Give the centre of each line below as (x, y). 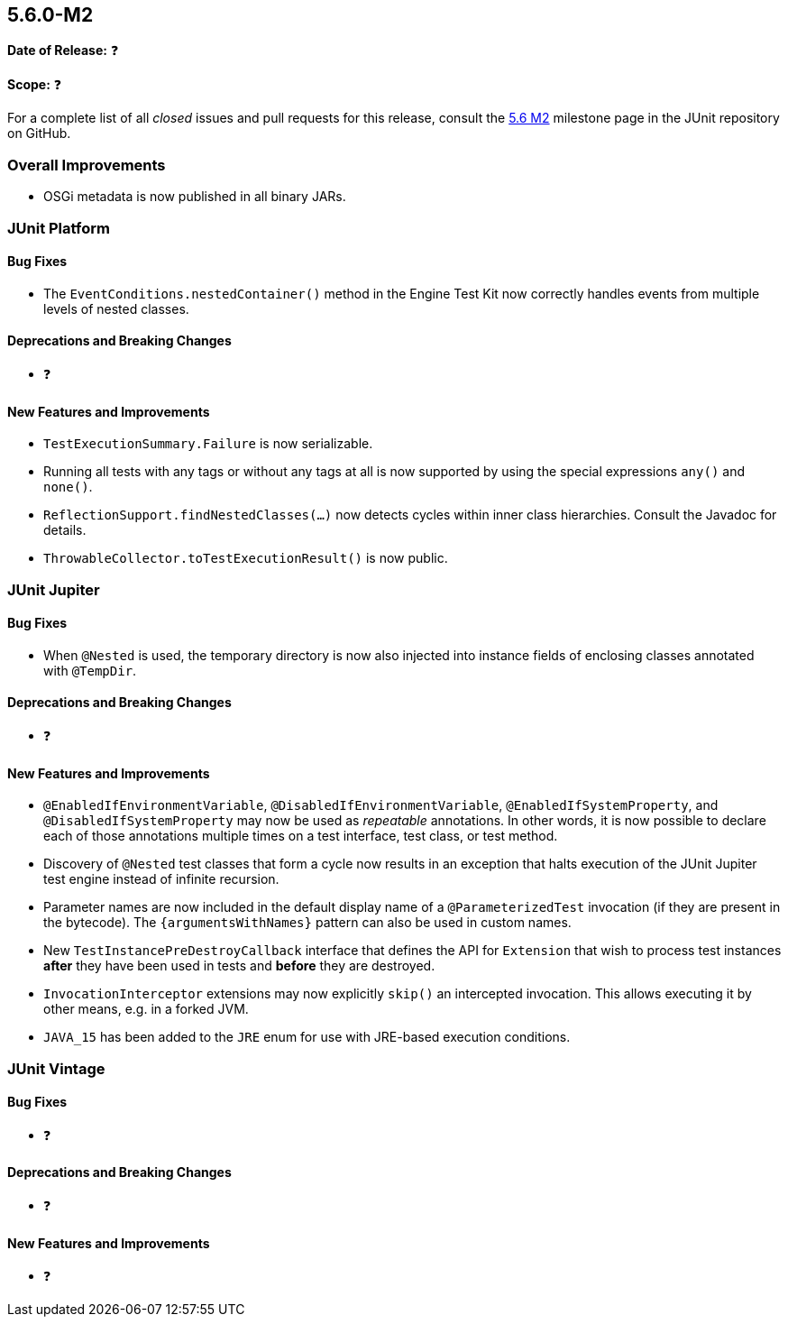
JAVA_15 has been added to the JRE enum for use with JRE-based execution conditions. (307, 1037)
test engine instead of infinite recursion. (161, 879)
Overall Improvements (87, 165)
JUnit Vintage (56, 1068)
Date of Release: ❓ (63, 51)
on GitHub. (39, 133)
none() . (68, 487)
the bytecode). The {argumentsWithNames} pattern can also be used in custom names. (307, 923)
